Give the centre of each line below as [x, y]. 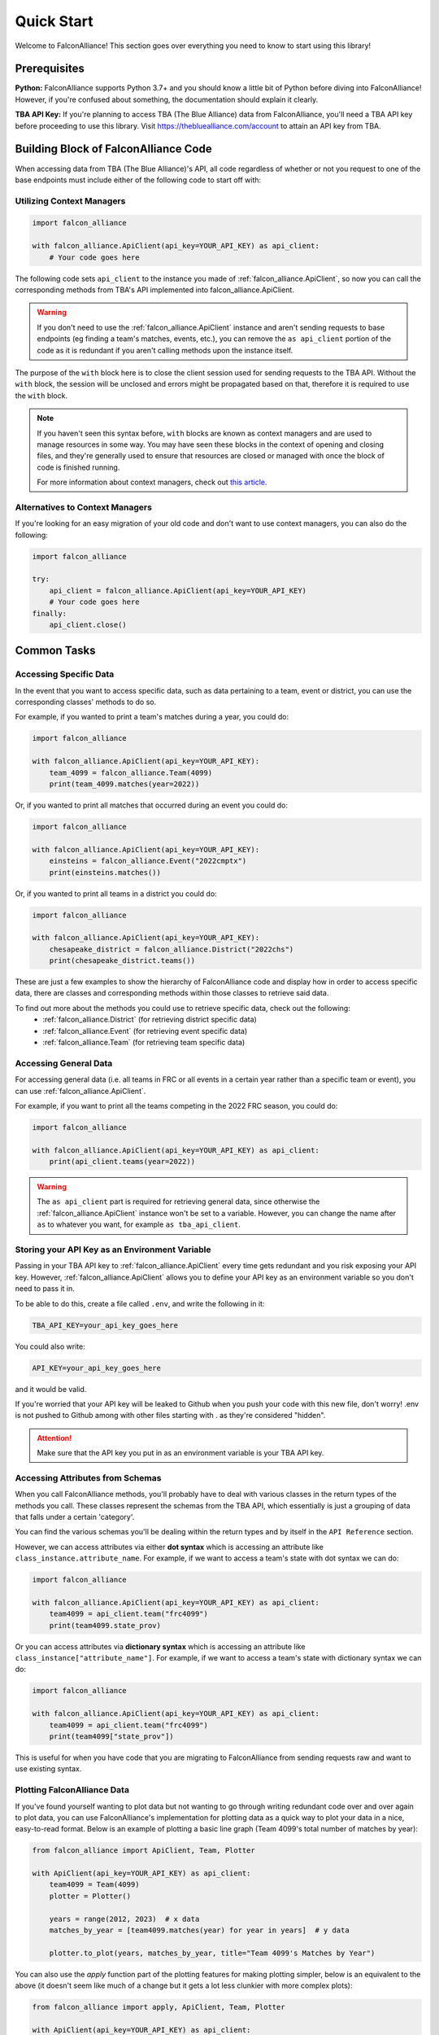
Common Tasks [56, 651]
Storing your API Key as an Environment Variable [113, 1249]
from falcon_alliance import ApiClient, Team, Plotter [143, 1851]
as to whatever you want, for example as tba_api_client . [139, 1224]
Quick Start [54, 21]
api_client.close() [88, 624]
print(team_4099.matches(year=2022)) [124, 784]
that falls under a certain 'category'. [75, 1517]
